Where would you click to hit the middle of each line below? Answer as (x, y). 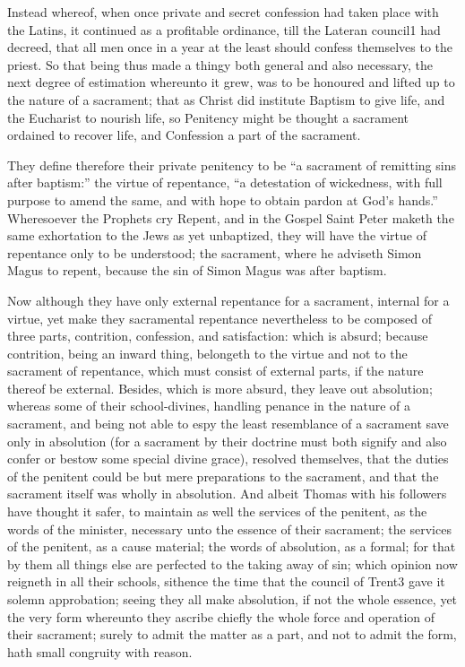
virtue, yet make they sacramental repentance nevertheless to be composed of (220, 318)
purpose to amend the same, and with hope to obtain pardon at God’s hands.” (223, 199)
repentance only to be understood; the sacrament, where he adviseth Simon (215, 252)
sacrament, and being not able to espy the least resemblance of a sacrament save (228, 424)
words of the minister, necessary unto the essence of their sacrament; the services (229, 528)
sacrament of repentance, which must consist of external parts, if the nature (215, 371)
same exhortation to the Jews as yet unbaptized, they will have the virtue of (217, 235)
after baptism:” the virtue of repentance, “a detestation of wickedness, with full (225, 182)
